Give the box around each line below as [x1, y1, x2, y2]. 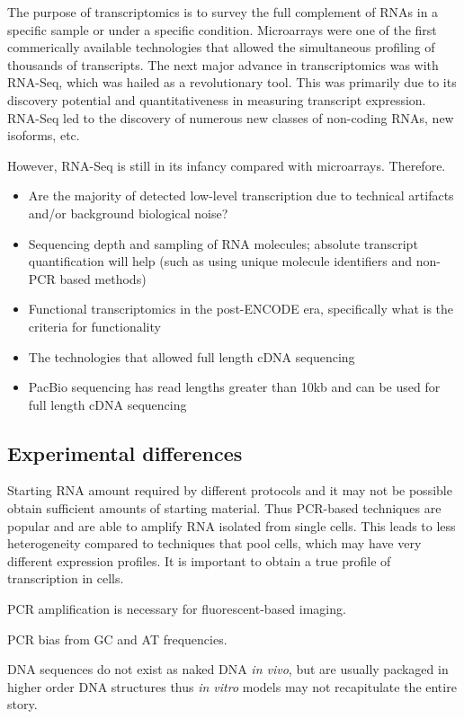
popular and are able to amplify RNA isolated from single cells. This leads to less [7, 516, 456, 535]
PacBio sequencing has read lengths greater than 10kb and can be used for [28, 377, 441, 396]
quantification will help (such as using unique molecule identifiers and [28, 252, 413, 271]
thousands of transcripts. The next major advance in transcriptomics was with [7, 55, 439, 74]
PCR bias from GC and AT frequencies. [7, 629, 228, 648]
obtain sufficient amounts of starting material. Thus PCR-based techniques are [7, 499, 442, 518]
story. [7, 695, 38, 714]
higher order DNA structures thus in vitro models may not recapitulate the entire [7, 677, 457, 696]
